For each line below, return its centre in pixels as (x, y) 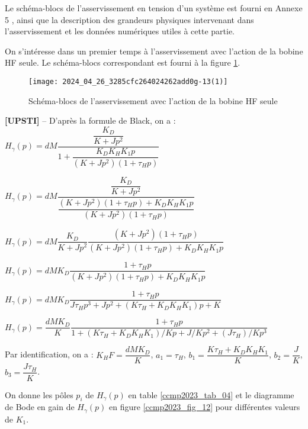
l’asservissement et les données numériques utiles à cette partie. (120, 31)
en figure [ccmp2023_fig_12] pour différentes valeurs (204, 407)
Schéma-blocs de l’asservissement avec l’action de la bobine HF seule (153, 100)
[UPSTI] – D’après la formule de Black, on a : (90, 120)
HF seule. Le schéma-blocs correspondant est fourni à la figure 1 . (123, 62)
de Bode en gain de (40, 407)
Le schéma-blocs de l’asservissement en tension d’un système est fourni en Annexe (154, 8)
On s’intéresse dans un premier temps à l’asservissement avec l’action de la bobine (154, 51)
